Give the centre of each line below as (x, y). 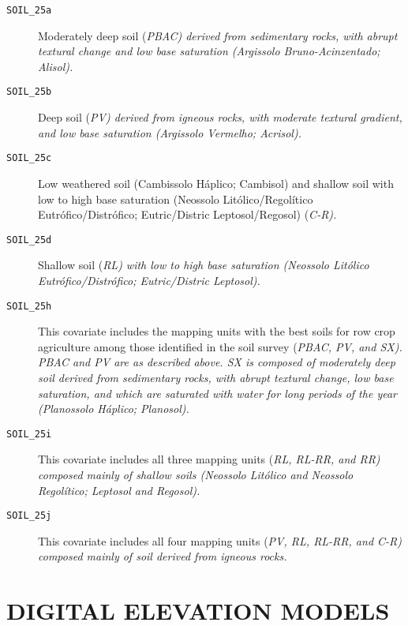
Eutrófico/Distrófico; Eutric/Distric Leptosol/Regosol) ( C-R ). (187, 214)
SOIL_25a (29, 10)
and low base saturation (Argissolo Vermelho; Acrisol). (170, 132)
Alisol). (56, 66)
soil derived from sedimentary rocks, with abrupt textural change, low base (216, 377)
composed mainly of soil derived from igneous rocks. (163, 556)
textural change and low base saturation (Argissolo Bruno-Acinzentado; (209, 51)
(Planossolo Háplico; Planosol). (114, 409)
